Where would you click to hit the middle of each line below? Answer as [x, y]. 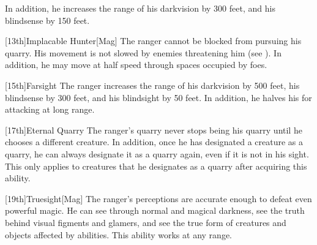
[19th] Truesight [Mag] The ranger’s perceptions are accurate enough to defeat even [158, 198]
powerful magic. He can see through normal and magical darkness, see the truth [155, 210]
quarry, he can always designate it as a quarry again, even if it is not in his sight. [157, 153]
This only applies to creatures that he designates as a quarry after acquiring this [156, 166]
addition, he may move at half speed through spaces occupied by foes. [136, 65]
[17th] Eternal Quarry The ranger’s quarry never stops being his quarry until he [154, 130]
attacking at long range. [50, 109]
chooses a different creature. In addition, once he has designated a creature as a [154, 142]
